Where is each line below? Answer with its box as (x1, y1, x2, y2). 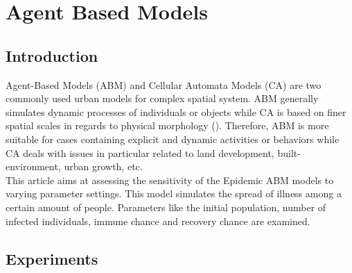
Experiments (6, 247, 98, 269)
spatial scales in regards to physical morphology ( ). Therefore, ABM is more (6, 118, 329, 133)
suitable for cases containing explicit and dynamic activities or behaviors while (6, 131, 340, 146)
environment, (6, 159, 61, 174)
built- (277, 145, 301, 160)
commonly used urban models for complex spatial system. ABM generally (6, 91, 319, 106)
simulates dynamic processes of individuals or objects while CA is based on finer (6, 104, 346, 119)
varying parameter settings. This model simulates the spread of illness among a (6, 186, 342, 201)
